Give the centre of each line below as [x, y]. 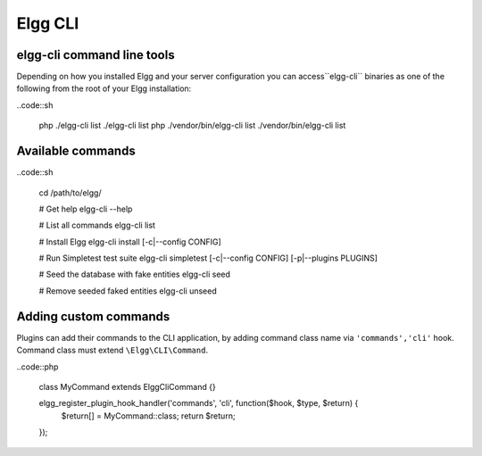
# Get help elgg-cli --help [86, 209]
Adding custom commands [93, 316]
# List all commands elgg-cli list [97, 225]
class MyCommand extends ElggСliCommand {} [127, 386]
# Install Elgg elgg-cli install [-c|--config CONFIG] [130, 242]
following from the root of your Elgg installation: [104, 88]
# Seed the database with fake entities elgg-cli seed [135, 274]
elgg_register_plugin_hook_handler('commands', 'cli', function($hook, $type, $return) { [199, 403]
